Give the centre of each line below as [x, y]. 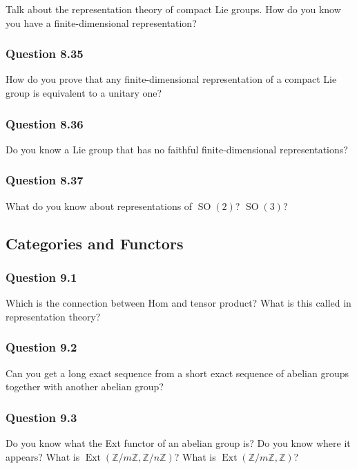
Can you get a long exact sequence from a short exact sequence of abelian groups [177, 373]
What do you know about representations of [99, 205]
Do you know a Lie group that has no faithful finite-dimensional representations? [177, 149]
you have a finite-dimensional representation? [101, 22]
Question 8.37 [45, 180]
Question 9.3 [41, 417]
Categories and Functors [95, 243]
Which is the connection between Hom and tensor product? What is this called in [178, 303]
